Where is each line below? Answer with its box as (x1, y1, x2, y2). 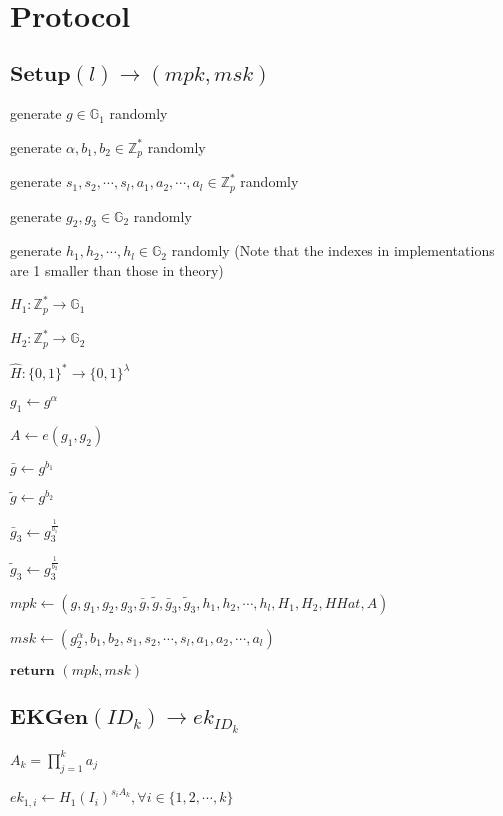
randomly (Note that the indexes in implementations (171, 240, 495, 261)
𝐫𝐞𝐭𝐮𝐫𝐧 (10, 663, 55, 678)
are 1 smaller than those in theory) (10, 260, 224, 281)
